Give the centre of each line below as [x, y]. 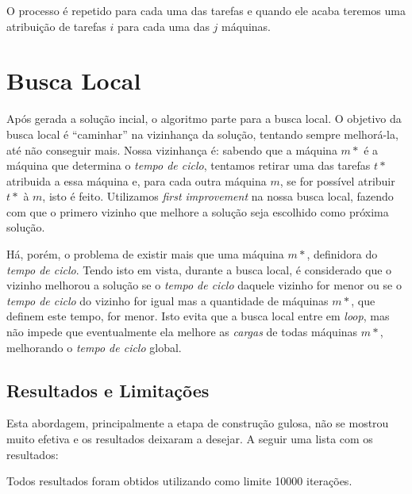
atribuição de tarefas [56, 26]
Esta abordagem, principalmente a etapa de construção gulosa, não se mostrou [198, 423]
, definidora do [342, 254]
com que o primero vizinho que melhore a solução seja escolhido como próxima [198, 211]
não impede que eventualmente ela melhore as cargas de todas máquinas [182, 332]
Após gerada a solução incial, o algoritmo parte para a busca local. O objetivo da [204, 119]
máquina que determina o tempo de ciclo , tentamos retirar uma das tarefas [189, 165]
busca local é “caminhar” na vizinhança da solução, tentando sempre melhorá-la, [202, 134]
